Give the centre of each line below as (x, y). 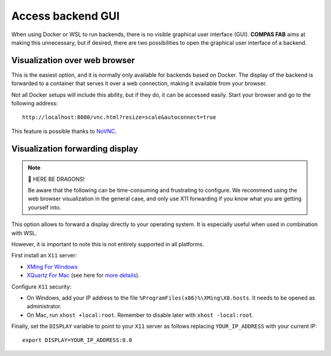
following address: (35, 104)
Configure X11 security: (41, 286)
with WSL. (24, 233)
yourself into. (44, 207)
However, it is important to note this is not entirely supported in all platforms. (108, 244)
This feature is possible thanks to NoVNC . (64, 131)
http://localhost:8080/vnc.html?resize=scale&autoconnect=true (119, 117)
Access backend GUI (65, 16)
